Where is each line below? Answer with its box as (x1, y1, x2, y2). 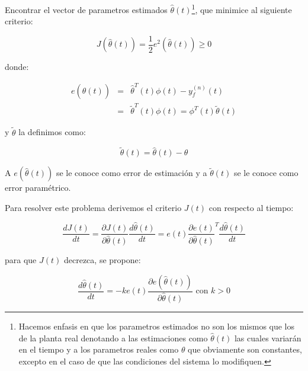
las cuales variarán (234, 331, 301, 344)
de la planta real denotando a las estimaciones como (18, 331, 208, 344)
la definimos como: (18, 126, 86, 138)
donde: (5, 60, 29, 73)
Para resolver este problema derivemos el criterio (5, 202, 182, 214)
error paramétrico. (5, 181, 71, 194)
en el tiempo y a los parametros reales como (18, 343, 179, 356)
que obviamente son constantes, (188, 343, 302, 356)
